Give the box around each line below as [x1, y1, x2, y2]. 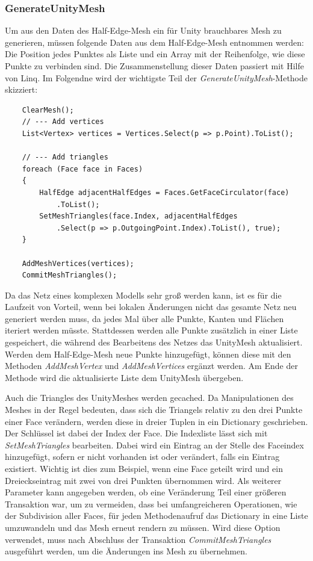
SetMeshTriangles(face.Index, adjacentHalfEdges [39, 212, 238, 221]
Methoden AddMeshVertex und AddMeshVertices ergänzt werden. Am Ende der [5, 359, 298, 372]
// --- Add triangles [22, 153, 108, 162]
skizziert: [5, 83, 38, 96]
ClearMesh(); [22, 105, 74, 114]
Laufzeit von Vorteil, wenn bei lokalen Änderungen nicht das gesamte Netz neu [5, 300, 297, 313]
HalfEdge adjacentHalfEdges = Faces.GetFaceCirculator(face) [39, 188, 290, 197]
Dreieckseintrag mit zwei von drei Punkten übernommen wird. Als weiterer [5, 474, 282, 486]
